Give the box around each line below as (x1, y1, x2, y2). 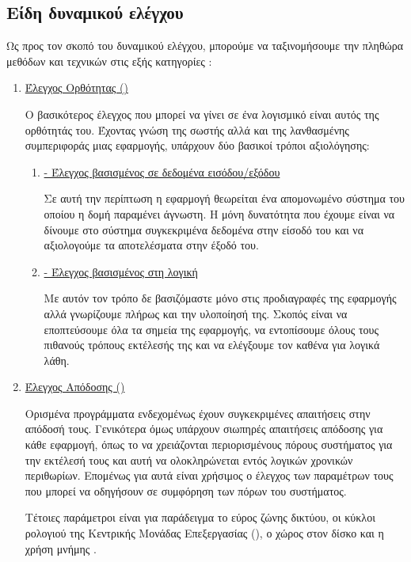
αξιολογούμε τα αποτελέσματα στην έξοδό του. (44, 237, 259, 253)
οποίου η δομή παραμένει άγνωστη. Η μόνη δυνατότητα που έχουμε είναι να (44, 205, 395, 222)
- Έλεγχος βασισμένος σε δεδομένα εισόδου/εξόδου (44, 163, 280, 180)
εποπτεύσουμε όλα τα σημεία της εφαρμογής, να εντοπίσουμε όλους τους (44, 321, 379, 337)
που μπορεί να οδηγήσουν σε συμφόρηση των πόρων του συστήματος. (25, 482, 347, 499)
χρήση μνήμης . (25, 540, 97, 556)
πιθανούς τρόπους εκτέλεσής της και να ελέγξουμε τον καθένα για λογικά (44, 336, 380, 353)
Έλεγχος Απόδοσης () (25, 378, 125, 395)
